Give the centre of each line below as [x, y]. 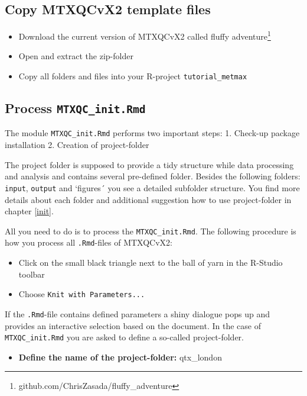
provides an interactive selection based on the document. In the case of [133, 325]
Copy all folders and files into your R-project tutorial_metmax [133, 76]
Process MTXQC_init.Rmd [75, 108]
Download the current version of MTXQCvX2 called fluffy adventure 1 [145, 35]
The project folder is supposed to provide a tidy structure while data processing [149, 164]
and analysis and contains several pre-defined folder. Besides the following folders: [153, 176]
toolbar [32, 274]
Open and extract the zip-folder [76, 56]
